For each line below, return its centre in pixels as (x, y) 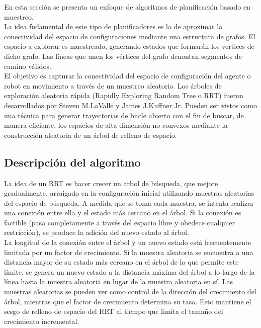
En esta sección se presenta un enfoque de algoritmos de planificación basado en (127, 7)
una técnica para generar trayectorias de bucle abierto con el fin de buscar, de (124, 115)
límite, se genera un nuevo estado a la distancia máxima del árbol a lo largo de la (129, 271)
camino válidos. (28, 66)
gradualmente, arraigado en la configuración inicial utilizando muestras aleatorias (129, 193)
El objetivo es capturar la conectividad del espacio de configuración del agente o (127, 76)
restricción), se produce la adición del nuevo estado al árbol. (97, 232)
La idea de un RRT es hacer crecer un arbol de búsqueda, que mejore (111, 183)
